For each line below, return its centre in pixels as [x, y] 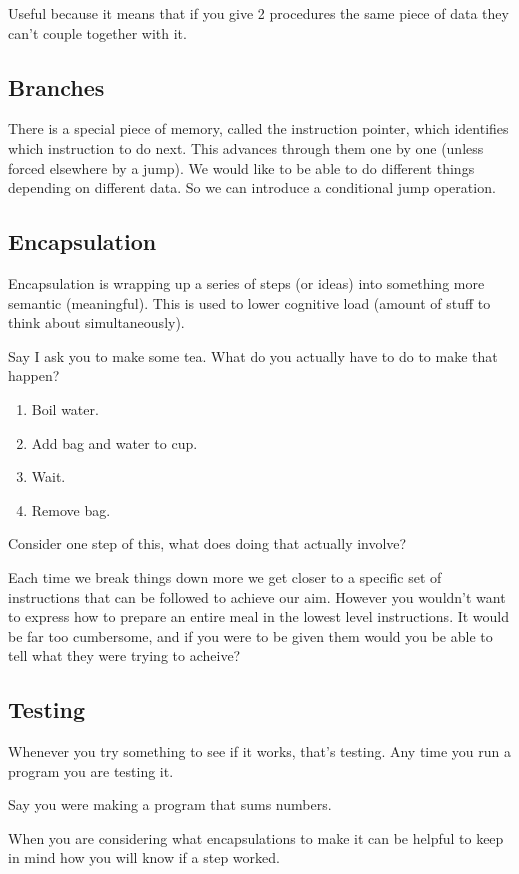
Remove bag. [71, 509]
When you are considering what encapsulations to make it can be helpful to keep [256, 837]
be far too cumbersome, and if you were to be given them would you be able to [250, 635]
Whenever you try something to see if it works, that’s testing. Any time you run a [259, 751]
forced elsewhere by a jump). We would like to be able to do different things [241, 167]
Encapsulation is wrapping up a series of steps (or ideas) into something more [246, 282]
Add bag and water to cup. [114, 442]
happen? [34, 375]
